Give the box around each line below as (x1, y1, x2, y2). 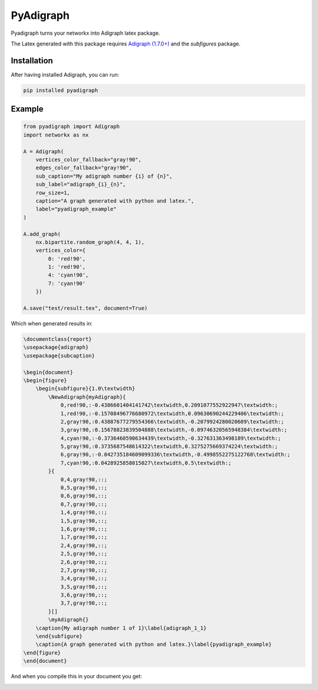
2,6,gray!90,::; (60, 558, 108, 566)
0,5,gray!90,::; (60, 484, 108, 491)
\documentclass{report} (23, 336, 92, 342)
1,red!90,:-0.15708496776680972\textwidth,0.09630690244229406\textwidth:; (60, 410, 284, 417)
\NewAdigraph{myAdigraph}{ (48, 393, 126, 400)
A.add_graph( (23, 231, 61, 237)
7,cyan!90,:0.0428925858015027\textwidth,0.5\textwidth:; (60, 459, 232, 466)
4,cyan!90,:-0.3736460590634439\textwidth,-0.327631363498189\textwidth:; (60, 435, 281, 442)
